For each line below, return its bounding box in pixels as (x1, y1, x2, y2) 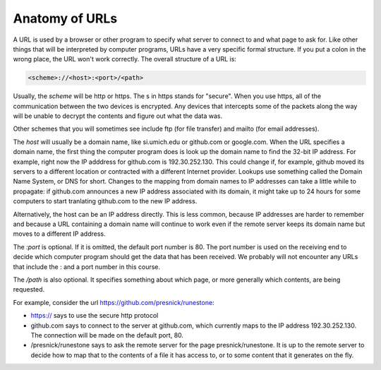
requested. (13, 285, 45, 294)
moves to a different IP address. (13, 229, 106, 238)
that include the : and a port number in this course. (13, 262, 161, 271)
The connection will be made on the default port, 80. (30, 330, 183, 339)
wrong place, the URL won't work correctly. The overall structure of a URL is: (13, 55, 236, 64)
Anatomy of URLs (13, 11, 118, 26)
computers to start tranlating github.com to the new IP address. (13, 197, 198, 205)
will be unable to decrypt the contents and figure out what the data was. (13, 112, 223, 120)
